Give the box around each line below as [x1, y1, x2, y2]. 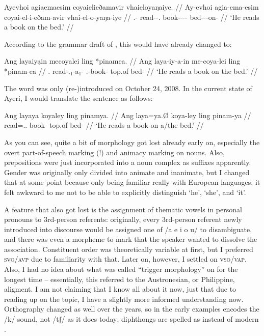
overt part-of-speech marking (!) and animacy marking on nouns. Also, [4, 147, 225, 157]
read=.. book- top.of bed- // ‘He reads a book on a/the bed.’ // [4, 120, 204, 130]
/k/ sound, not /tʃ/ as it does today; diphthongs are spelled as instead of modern [4, 314, 259, 324]
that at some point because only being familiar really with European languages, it [4, 177, 260, 187]
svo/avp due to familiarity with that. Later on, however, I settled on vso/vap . [4, 254, 247, 264]
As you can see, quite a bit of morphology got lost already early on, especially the [4, 136, 260, 147]
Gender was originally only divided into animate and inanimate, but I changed [4, 166, 250, 177]
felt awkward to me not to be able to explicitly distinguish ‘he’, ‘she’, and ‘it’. [4, 186, 246, 197]
